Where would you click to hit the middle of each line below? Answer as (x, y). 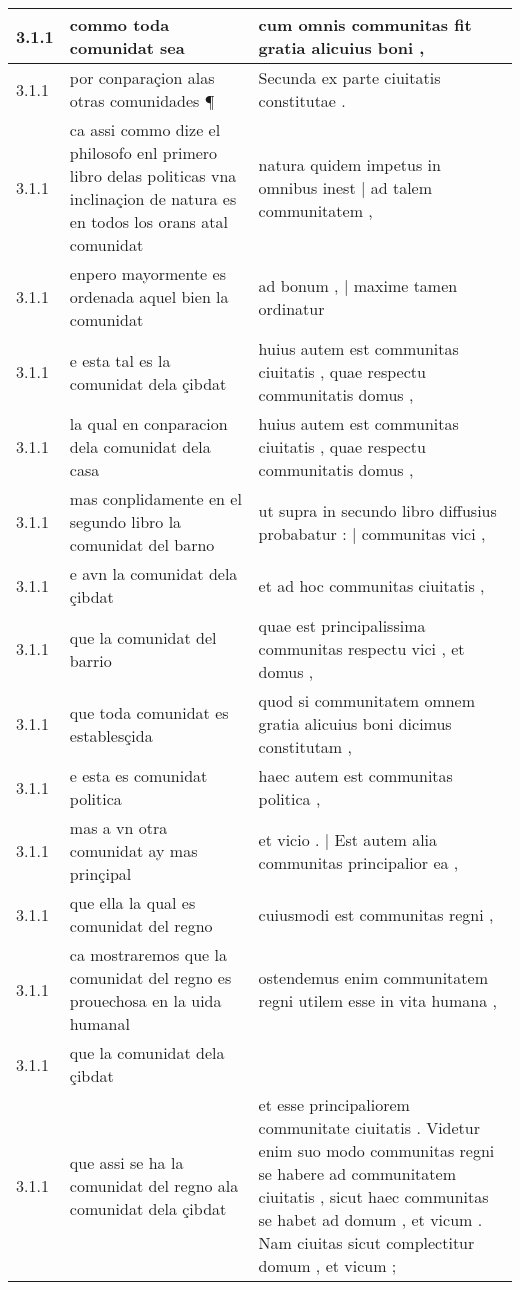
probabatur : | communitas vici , (372, 533)
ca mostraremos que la (148, 954)
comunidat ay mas (133, 850)
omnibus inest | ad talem (345, 187)
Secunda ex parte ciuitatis (349, 77)
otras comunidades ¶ (142, 100)
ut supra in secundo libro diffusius (377, 510)
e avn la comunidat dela (153, 573)
